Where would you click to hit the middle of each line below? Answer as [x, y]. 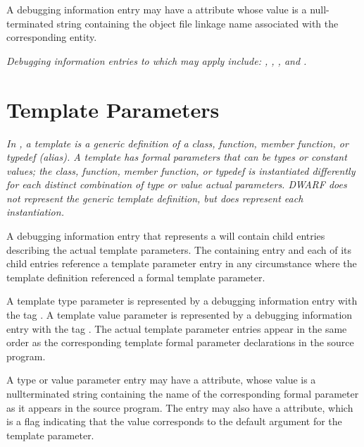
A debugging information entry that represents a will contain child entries [166, 236]
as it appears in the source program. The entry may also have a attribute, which [180, 407]
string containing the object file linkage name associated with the [197, 23]
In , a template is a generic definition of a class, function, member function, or [177, 143]
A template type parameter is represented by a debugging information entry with [182, 301]
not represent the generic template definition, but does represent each [155, 198]
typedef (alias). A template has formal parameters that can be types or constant [177, 157]
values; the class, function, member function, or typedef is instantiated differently [181, 170]
